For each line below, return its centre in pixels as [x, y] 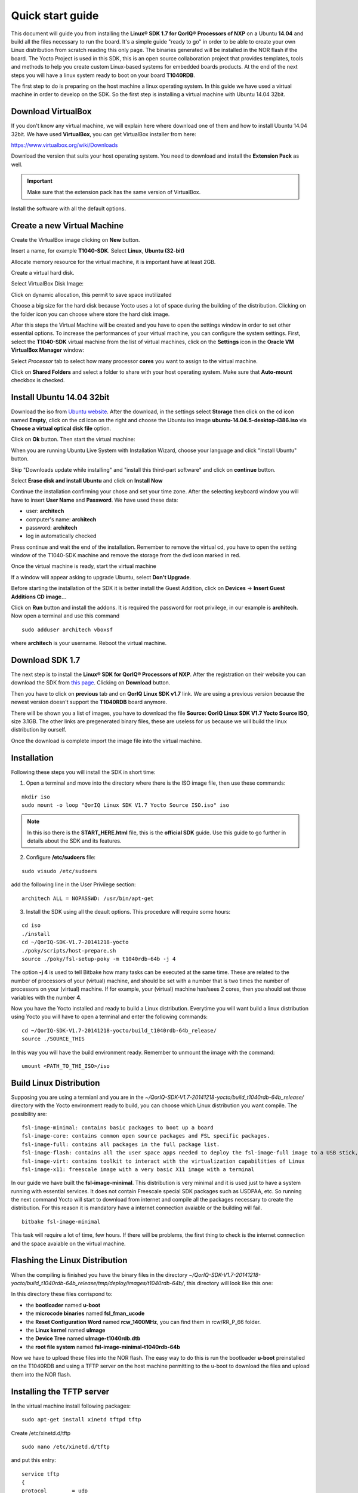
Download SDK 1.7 [46, 660]
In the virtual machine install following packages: [71, 1406]
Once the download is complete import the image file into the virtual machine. [107, 741]
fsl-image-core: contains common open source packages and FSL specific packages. [146, 1136]
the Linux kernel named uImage [66, 1330]
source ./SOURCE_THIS [53, 1039]
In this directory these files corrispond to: [62, 1294]
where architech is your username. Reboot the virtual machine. [89, 643]
